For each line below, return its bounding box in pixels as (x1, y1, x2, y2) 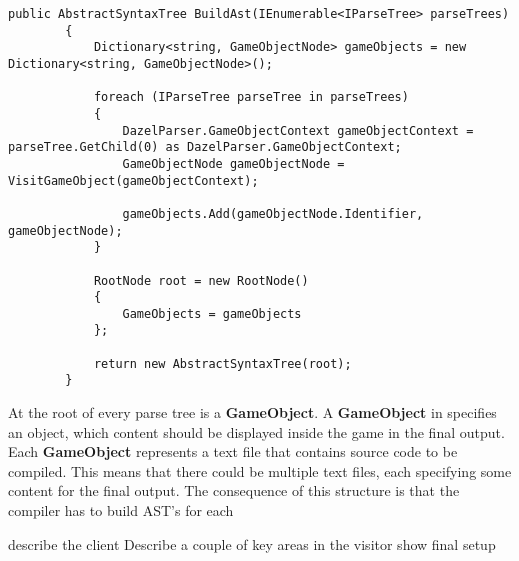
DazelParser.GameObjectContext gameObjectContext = (122, 123, 474, 138)
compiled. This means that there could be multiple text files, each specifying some (8, 460, 512, 481)
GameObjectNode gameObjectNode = (122, 156, 345, 171)
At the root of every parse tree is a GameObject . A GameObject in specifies (8, 402, 497, 423)
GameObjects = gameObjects (122, 306, 302, 321)
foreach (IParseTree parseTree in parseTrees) (93, 90, 409, 105)
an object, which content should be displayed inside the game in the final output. (8, 421, 505, 442)
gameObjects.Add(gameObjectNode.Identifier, (122, 206, 424, 221)
